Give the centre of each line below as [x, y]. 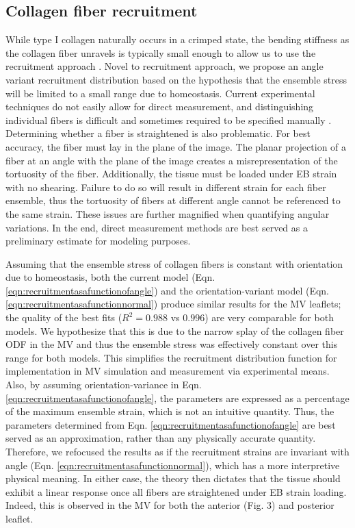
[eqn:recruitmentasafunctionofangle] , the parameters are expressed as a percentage [177, 398]
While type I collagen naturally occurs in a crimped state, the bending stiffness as [177, 39]
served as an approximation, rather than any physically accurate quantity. [161, 438]
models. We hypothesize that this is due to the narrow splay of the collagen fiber [175, 330]
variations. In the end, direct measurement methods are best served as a [157, 227]
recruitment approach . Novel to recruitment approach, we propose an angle [165, 66]
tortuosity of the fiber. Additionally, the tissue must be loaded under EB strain [171, 174]
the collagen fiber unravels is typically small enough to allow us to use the [161, 52]
